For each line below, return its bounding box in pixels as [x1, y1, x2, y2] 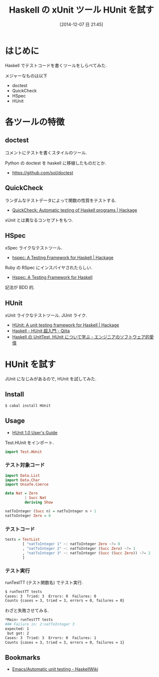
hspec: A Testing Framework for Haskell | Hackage [12, 255, 114, 261]
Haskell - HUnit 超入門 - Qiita [12, 328, 70, 334]
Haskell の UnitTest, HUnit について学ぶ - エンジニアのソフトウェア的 [12, 334, 150, 340]
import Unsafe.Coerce [5, 482, 49, 487]
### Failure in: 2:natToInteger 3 [5, 622, 75, 627]
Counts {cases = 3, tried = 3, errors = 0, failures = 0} [5, 598, 125, 603]
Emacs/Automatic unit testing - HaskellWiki [12, 666, 98, 672]
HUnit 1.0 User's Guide [12, 429, 58, 435]
